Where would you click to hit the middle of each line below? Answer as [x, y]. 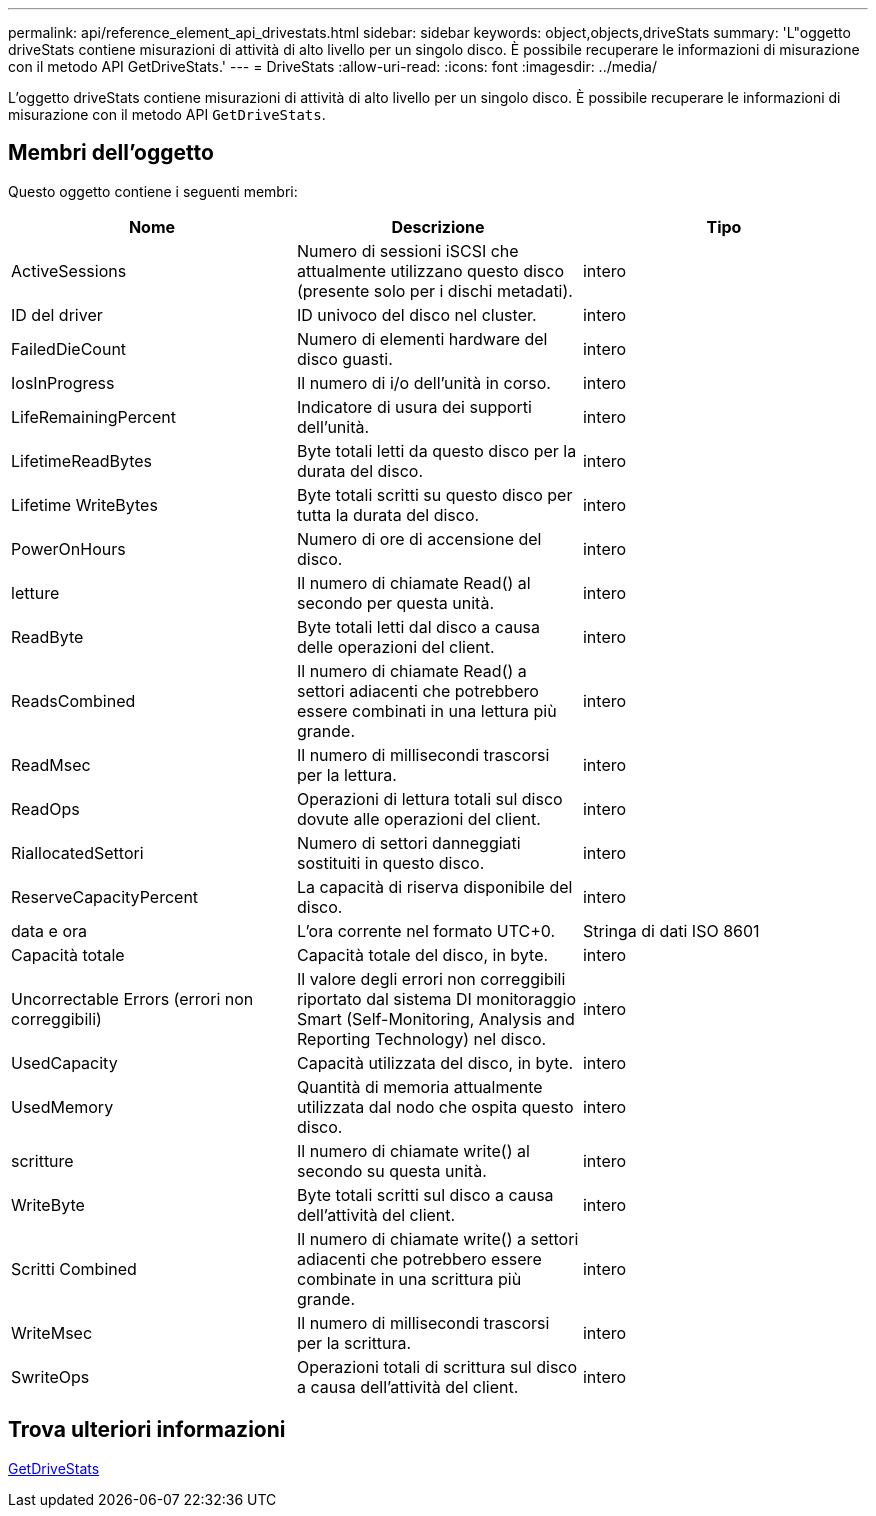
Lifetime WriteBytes [84, 504]
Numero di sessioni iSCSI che [407, 250]
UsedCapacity [64, 1062]
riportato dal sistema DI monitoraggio [436, 998]
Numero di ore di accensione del [419, 538]
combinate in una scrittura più [409, 1278]
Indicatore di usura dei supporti [414, 406]
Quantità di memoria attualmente [419, 1086]
